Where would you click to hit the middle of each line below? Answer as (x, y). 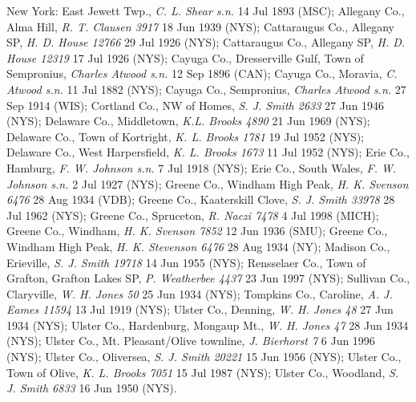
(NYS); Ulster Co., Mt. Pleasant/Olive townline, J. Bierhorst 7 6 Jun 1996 (191, 341)
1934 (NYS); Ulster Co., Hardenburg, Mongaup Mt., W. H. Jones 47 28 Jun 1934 (208, 325)
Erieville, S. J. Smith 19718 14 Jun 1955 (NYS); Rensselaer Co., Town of (186, 262)
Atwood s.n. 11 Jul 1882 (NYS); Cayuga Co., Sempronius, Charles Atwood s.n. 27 (206, 89)
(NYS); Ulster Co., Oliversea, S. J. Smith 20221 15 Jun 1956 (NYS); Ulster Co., (204, 357)
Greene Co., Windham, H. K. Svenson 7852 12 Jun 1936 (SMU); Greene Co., (197, 231)
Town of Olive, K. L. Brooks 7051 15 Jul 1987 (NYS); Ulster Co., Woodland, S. (203, 372)
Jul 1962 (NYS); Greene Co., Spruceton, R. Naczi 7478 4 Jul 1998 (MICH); (193, 215)
